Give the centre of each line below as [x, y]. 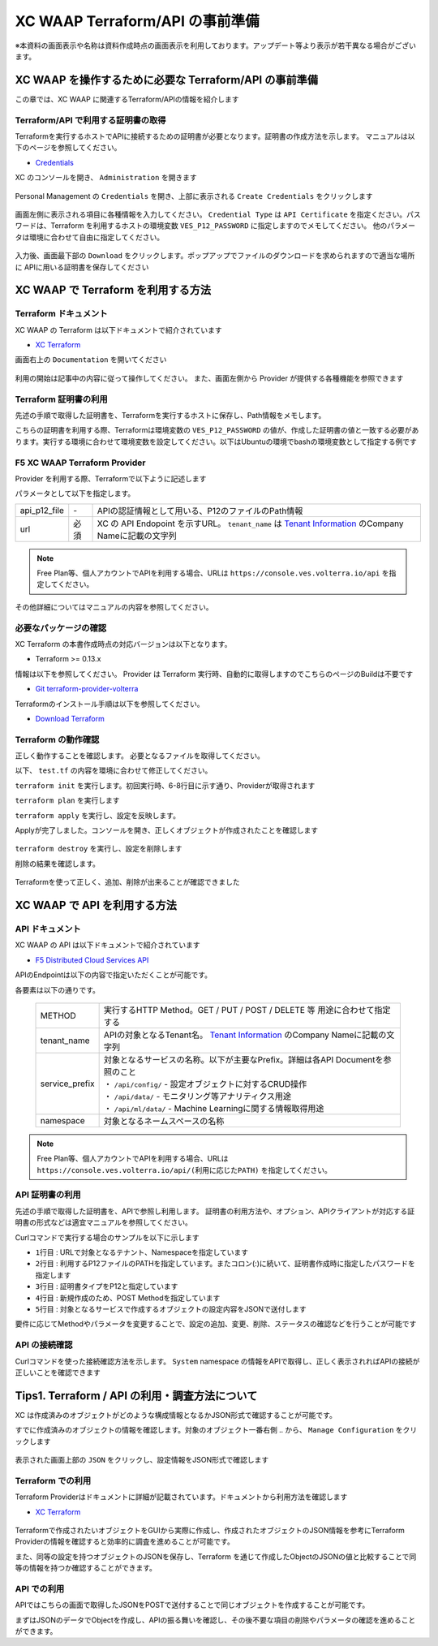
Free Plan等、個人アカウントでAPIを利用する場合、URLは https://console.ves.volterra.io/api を [213, 573]
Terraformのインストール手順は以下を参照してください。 [109, 704]
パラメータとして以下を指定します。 [75, 493]
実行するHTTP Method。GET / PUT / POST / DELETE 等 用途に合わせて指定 [247, 1010]
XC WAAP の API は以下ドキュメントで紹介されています [107, 945]
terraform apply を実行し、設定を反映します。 [97, 815]
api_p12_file [42, 510]
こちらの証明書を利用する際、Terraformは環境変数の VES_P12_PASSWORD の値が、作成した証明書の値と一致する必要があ [217, 430]
